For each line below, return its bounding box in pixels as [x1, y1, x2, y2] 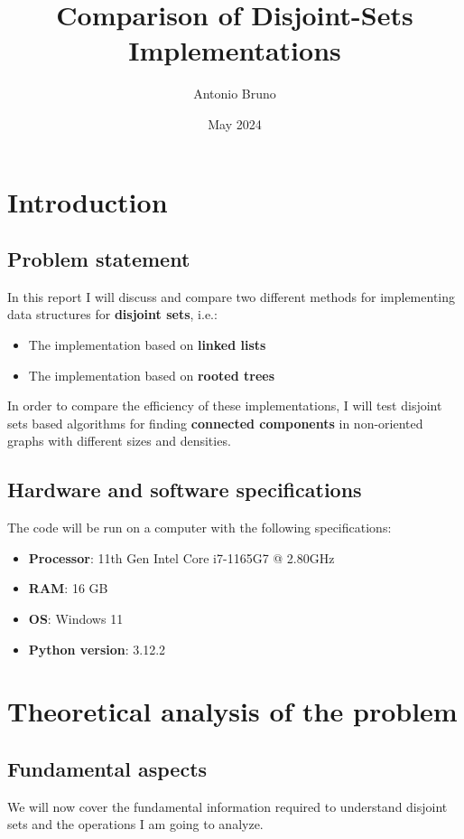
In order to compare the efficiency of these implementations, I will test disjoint [7, 396, 442, 415]
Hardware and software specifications [7, 476, 362, 504]
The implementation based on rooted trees [28, 365, 275, 384]
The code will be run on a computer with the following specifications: [7, 518, 392, 537]
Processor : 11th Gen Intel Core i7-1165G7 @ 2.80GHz [28, 548, 335, 567]
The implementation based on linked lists [28, 335, 266, 354]
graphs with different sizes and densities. [7, 431, 231, 450]
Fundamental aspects [7, 754, 208, 782]
